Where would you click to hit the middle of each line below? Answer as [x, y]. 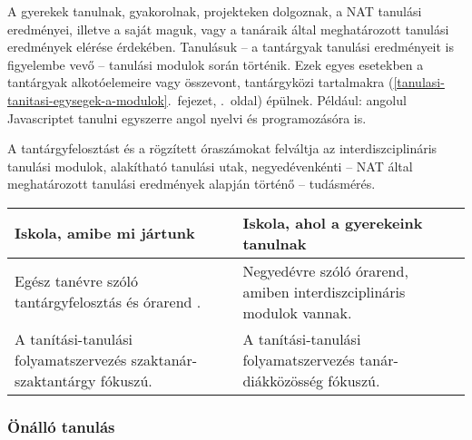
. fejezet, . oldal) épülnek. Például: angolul [287, 99]
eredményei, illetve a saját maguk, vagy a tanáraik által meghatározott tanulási [228, 29]
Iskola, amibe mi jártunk [105, 233]
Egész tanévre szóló [76, 281]
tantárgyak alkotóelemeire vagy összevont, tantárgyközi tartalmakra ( [201, 82]
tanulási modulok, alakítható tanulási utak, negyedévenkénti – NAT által [210, 166]
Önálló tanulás [61, 426]
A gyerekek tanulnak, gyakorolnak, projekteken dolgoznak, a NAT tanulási [215, 11]
